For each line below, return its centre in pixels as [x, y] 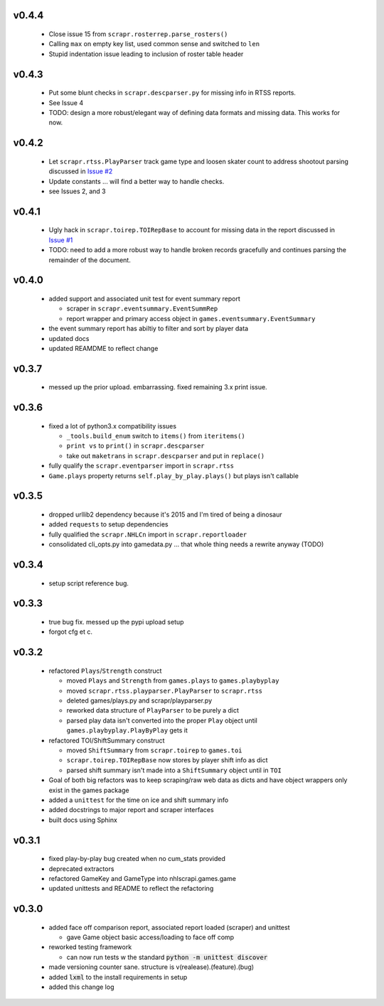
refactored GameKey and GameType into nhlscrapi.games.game [142, 878]
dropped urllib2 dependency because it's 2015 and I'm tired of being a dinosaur [165, 514]
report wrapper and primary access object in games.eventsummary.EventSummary [191, 318]
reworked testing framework [90, 947]
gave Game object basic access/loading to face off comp [150, 937]
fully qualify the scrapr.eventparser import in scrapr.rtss [142, 466]
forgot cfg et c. [70, 632]
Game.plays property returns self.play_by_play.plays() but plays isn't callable [174, 475]
